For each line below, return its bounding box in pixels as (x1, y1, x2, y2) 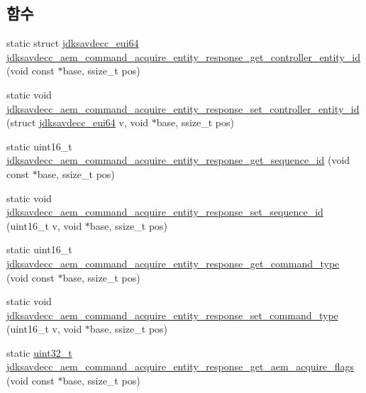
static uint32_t (6, 345, 72, 360)
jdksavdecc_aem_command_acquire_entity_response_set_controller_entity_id (6, 101, 360, 116)
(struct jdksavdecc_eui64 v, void (6, 115, 149, 130)
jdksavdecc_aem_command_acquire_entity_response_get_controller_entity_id (6, 49, 360, 64)
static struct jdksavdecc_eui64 (6, 35, 139, 50)
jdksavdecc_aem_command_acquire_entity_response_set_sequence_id (6, 204, 323, 219)
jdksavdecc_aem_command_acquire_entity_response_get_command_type (6, 255, 340, 270)
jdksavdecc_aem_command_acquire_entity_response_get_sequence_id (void (6, 153, 350, 167)
